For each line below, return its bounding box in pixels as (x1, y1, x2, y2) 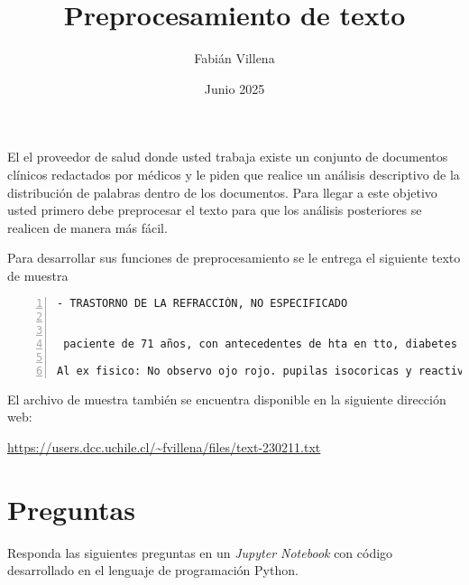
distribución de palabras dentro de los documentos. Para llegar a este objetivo (7, 182, 437, 201)
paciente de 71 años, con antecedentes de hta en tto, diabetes (63, 338, 457, 351)
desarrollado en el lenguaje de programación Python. (7, 561, 299, 580)
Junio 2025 (204, 79, 265, 97)
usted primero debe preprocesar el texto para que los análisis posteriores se (7, 200, 422, 219)
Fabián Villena (194, 49, 275, 68)
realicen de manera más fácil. (7, 218, 168, 237)
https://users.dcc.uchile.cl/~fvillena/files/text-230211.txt (7, 437, 321, 456)
